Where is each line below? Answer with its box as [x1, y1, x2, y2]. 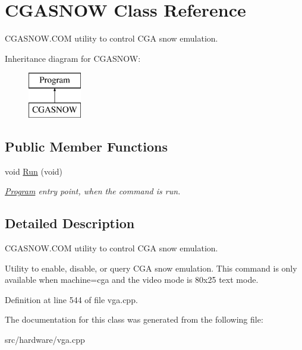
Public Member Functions [5, 137, 168, 155]
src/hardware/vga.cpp [5, 333, 85, 346]
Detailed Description [5, 214, 135, 232]
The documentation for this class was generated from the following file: [5, 313, 263, 326]
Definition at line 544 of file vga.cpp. [5, 293, 138, 305]
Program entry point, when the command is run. [5, 185, 181, 197]
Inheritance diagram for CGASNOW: [5, 52, 141, 64]
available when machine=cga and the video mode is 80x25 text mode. [5, 273, 259, 286]
